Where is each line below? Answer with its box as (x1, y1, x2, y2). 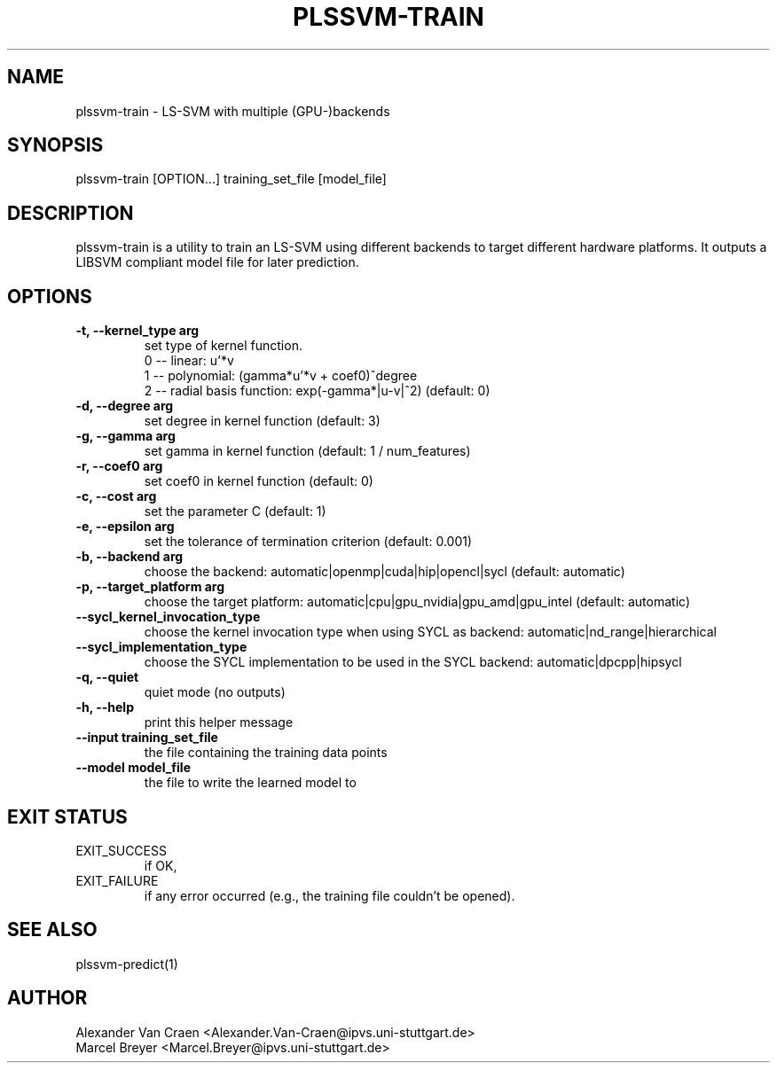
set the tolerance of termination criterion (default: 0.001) (144, 534, 473, 550)
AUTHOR (7, 987, 88, 1010)
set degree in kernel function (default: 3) (144, 413, 381, 429)
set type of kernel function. (144, 338, 302, 354)
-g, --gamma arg (75, 428, 176, 444)
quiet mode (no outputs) (144, 684, 286, 700)
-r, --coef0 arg (75, 458, 163, 474)
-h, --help (75, 699, 134, 715)
